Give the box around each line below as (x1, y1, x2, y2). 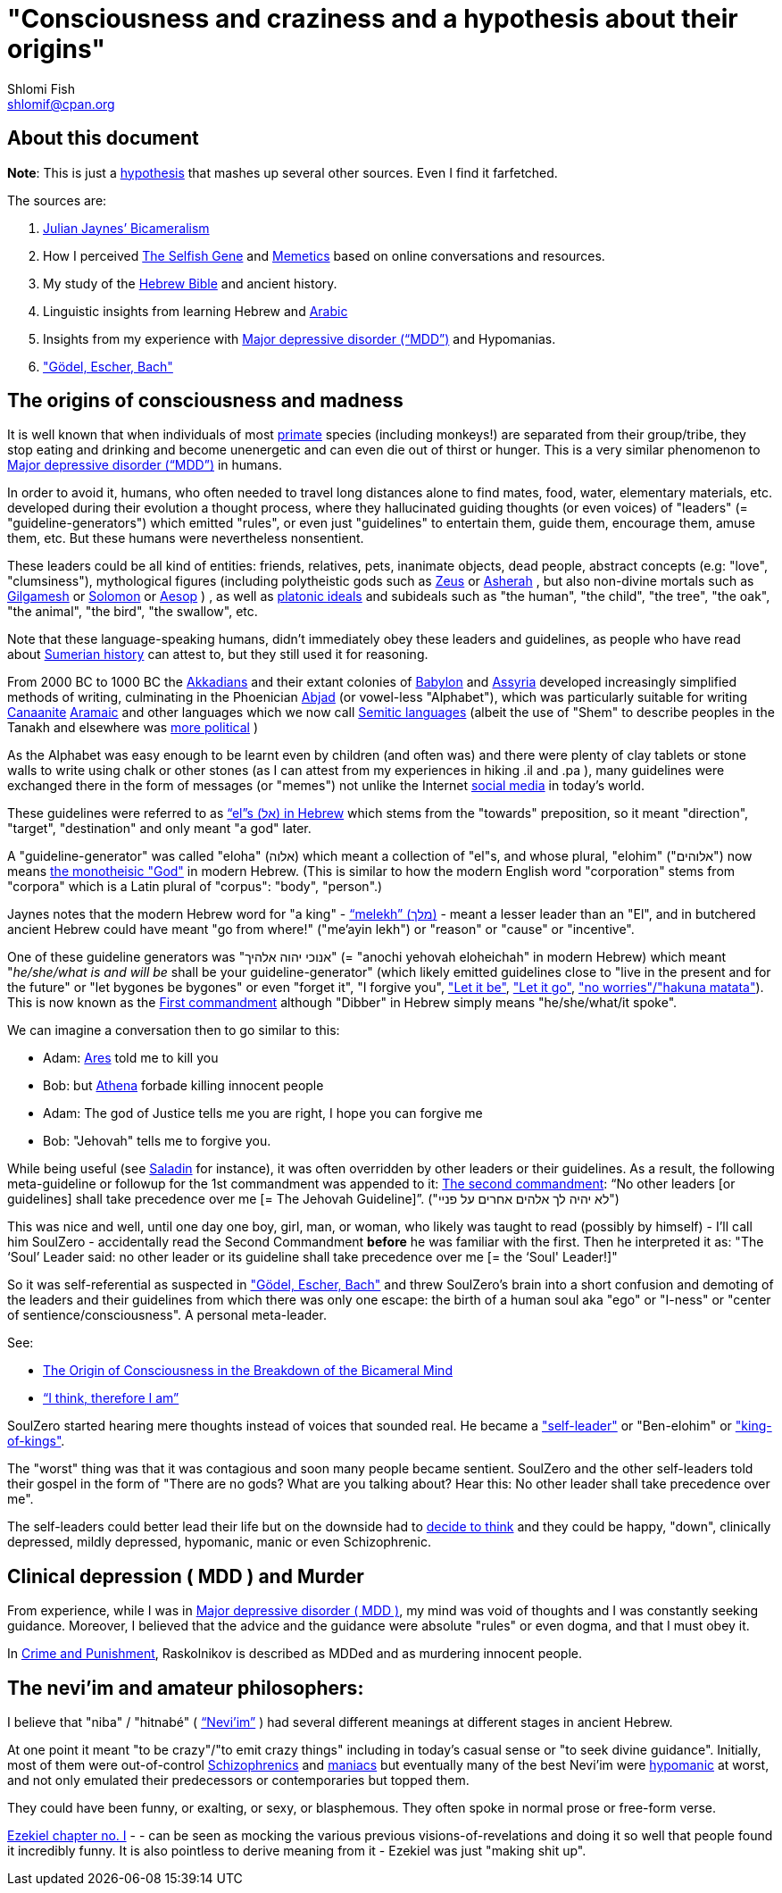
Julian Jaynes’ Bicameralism (43, 220, 210, 236)
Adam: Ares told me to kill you (43, 1050, 219, 1066)
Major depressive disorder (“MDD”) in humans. (7, 457, 282, 473)
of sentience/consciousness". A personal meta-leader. (7, 1307, 327, 1323)
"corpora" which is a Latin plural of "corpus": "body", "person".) (7, 879, 383, 895)
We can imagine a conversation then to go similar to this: (7, 1022, 340, 1038)
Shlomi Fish (7, 80, 75, 96)
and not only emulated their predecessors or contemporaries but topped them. (7, 1772, 470, 1789)
